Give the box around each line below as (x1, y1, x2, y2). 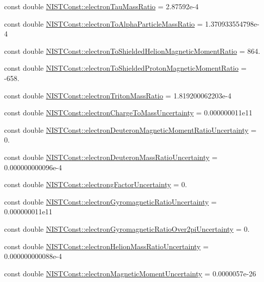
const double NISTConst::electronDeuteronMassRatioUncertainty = (4, 151, 218, 162)
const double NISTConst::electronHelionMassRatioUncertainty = (4, 240, 209, 251)
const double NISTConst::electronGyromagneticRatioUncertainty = (4, 196, 217, 207)
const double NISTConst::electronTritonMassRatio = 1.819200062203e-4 (4, 90, 232, 100)
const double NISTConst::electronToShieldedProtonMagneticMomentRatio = (4, 63, 247, 73)
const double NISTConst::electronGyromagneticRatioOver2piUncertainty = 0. (4, 223, 250, 234)
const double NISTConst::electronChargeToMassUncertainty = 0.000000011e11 (4, 107, 253, 118)
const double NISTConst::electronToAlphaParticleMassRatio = (4, 18, 203, 29)
